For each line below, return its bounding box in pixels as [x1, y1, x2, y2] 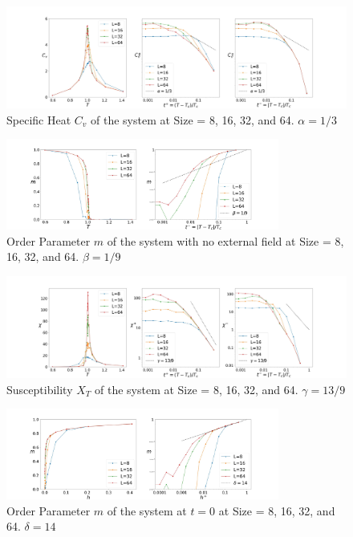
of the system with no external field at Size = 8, [107, 232, 344, 249]
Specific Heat [6, 111, 71, 128]
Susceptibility [6, 380, 73, 397]
